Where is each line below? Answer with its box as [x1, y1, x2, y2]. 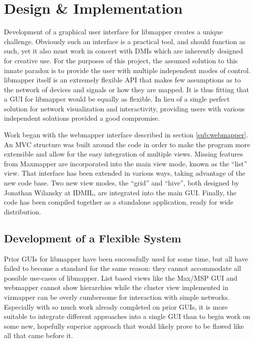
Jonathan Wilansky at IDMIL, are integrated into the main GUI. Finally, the [4, 187, 236, 197]
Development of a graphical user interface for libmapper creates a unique [4, 26, 223, 37]
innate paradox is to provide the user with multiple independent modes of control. [4, 65, 251, 75]
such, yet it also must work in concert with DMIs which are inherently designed [4, 46, 243, 56]
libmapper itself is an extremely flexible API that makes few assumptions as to [4, 75, 241, 85]
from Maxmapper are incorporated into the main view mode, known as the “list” [4, 158, 247, 168]
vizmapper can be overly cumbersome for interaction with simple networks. [4, 291, 230, 302]
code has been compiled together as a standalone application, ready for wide [4, 197, 233, 207]
